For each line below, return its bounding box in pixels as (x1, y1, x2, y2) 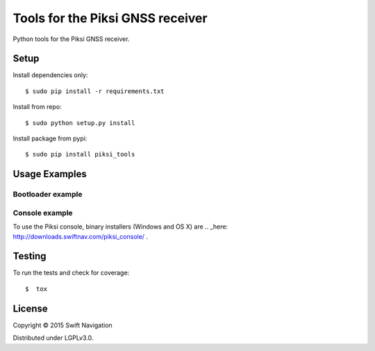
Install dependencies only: (12, 71, 88, 79)
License (12, 302, 48, 314)
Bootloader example (12, 190, 83, 199)
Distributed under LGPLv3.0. (12, 334, 94, 342)
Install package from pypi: (12, 134, 87, 142)
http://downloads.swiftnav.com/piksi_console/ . (12, 232, 149, 240)
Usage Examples (12, 168, 87, 180)
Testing (12, 250, 47, 262)
